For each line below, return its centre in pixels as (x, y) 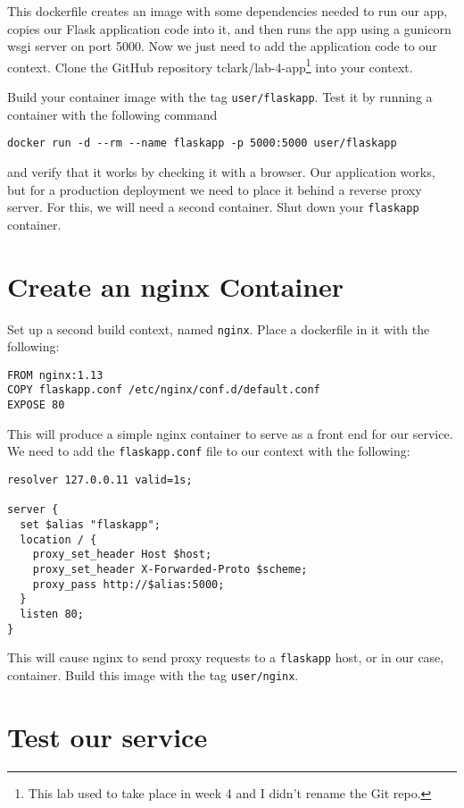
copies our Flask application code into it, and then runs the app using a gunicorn (229, 28)
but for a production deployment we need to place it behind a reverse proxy (215, 189)
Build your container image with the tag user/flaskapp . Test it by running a (220, 97)
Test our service (108, 736)
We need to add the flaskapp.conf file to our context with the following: (209, 451)
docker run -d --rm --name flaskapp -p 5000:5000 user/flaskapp (202, 143)
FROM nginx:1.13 (55, 375)
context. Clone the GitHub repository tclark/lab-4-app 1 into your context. (210, 65)
